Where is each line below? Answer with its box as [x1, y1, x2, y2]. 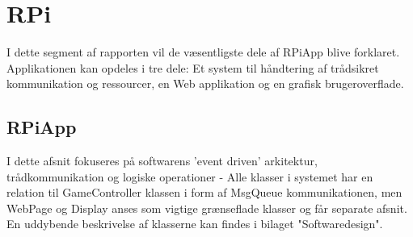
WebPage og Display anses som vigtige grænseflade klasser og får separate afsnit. [6, 199, 407, 216]
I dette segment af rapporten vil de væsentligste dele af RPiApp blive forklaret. [6, 44, 400, 60]
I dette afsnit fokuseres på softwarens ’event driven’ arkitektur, [6, 152, 318, 169]
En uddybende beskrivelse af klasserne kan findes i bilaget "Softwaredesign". [6, 215, 383, 232]
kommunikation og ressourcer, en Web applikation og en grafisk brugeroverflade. [6, 75, 404, 92]
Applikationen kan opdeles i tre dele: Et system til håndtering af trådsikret [6, 59, 379, 76]
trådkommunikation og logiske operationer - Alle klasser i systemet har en [6, 168, 373, 185]
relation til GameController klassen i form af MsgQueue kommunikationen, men [6, 184, 402, 201]
